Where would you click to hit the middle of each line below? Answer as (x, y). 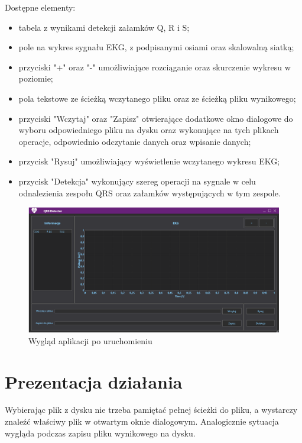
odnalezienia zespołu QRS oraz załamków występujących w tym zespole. (150, 193)
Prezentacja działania (94, 381)
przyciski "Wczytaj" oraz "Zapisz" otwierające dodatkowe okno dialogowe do (156, 118)
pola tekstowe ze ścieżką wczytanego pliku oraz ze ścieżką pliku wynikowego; (157, 98)
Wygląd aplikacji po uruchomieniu (90, 340)
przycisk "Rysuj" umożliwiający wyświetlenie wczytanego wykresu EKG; (149, 161)
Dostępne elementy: (40, 7)
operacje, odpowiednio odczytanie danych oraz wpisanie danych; (135, 141)
